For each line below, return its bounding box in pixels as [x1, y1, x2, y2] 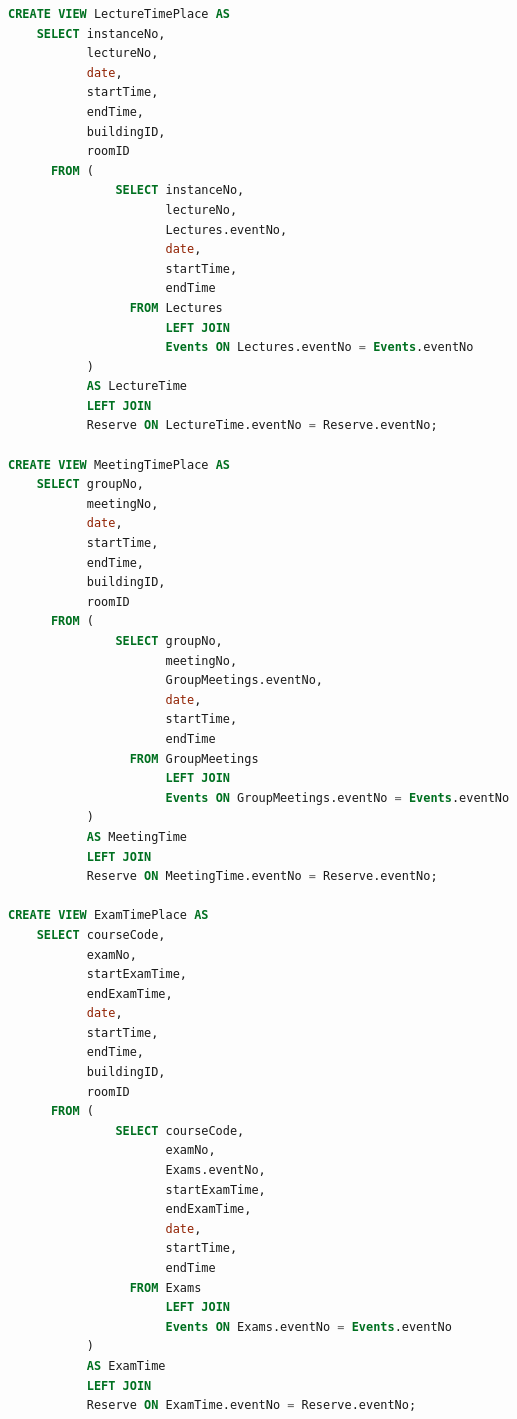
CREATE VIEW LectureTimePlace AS [8, 7, 230, 21]
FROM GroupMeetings [129, 751, 259, 766]
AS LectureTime [86, 379, 187, 394]
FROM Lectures [129, 300, 223, 315]
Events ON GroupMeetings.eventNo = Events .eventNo [165, 790, 510, 805]
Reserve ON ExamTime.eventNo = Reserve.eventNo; [86, 1398, 417, 1413]
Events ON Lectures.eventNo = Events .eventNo [165, 340, 474, 355]
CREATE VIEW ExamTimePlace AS [8, 908, 209, 923]
